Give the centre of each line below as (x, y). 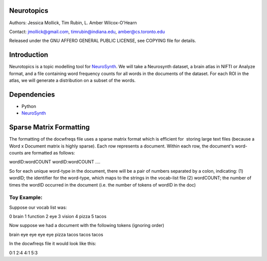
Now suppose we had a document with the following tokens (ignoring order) (87, 225)
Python (29, 106)
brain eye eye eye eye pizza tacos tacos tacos (56, 234)
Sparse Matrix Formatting (49, 128)
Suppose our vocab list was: (38, 207)
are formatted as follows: (49, 152)
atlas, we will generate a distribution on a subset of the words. (72, 80)
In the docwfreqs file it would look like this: (53, 244)
